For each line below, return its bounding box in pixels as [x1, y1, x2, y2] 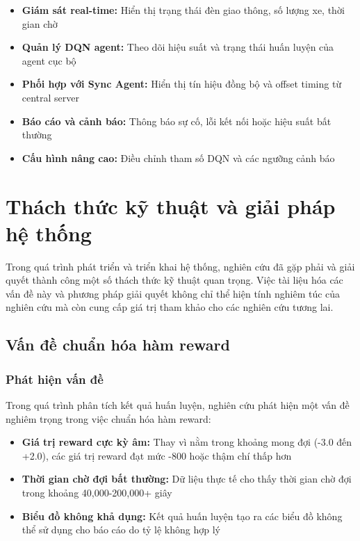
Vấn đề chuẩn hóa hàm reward [6, 334, 230, 355]
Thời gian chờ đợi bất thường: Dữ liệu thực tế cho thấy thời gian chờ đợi [22, 471, 352, 486]
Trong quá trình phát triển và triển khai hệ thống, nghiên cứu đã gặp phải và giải [6, 259, 355, 273]
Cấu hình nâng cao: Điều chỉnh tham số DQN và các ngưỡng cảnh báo [22, 150, 335, 165]
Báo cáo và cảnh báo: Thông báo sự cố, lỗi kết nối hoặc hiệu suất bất [22, 113, 332, 128]
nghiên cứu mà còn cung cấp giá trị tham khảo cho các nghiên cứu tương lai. [6, 300, 334, 314]
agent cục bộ [22, 53, 76, 67]
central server [22, 90, 80, 104]
